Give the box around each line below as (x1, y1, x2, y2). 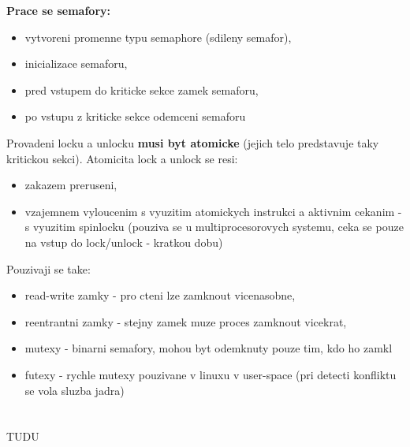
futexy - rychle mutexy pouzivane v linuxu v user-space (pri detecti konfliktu (24, 366, 397, 382)
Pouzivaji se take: (6, 260, 91, 277)
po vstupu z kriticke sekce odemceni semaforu (24, 108, 246, 125)
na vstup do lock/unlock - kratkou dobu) (24, 233, 223, 250)
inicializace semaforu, (24, 55, 128, 72)
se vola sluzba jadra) (24, 382, 125, 398)
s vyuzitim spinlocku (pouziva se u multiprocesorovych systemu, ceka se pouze (24, 218, 404, 235)
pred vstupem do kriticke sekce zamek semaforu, (24, 81, 259, 98)
